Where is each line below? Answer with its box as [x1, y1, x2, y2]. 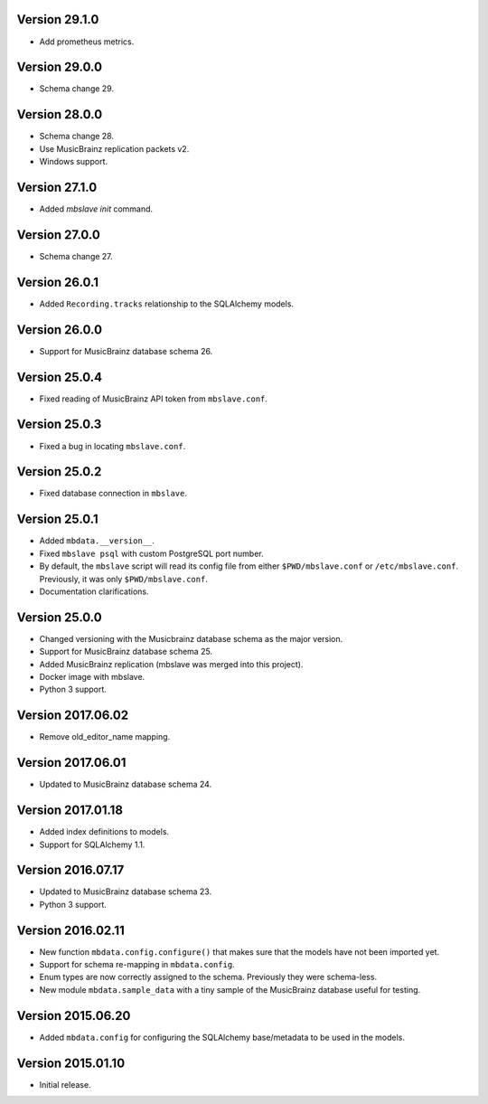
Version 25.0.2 [16, 464, 102, 479]
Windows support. [39, 156, 108, 167]
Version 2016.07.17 [16, 863, 125, 878]
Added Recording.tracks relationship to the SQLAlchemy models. [39, 298, 294, 309]
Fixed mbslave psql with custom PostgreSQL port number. [39, 548, 264, 559]
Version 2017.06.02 [16, 708, 129, 723]
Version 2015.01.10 [16, 1055, 126, 1071]
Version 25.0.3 [16, 417, 102, 432]
